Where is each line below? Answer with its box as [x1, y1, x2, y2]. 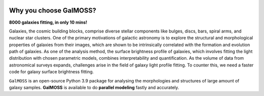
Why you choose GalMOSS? [9, 6, 96, 15]
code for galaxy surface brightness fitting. [9, 69, 94, 75]
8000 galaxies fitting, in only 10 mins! [9, 19, 88, 25]
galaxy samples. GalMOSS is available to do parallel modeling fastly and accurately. [9, 85, 179, 91]
